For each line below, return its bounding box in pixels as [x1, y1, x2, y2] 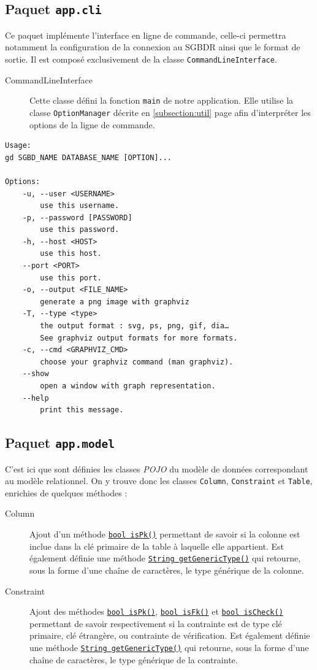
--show [22, 369, 49, 379]
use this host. [40, 249, 102, 258]
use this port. [40, 273, 102, 282]
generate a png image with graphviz [40, 297, 189, 306]
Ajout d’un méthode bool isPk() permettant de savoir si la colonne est [29, 528, 300, 540]
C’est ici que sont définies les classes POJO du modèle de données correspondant [5, 462, 308, 475]
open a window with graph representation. [40, 382, 216, 390]
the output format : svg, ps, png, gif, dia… [40, 322, 229, 331]
